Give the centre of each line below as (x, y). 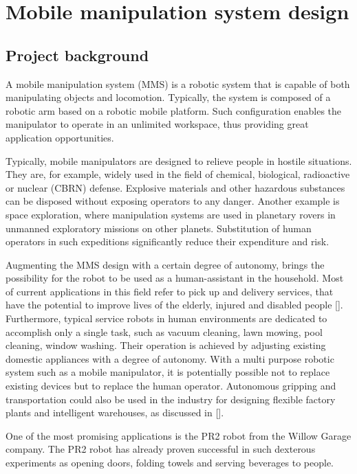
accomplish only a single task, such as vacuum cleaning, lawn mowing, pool (164, 331)
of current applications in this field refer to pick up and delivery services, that (170, 291)
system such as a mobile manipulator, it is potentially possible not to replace (168, 372)
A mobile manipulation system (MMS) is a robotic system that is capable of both (178, 83)
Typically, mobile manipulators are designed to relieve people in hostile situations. (179, 160)
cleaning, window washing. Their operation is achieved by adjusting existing (166, 345)
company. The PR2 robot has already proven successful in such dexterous (161, 449)
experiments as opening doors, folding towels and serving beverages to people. (170, 463)
